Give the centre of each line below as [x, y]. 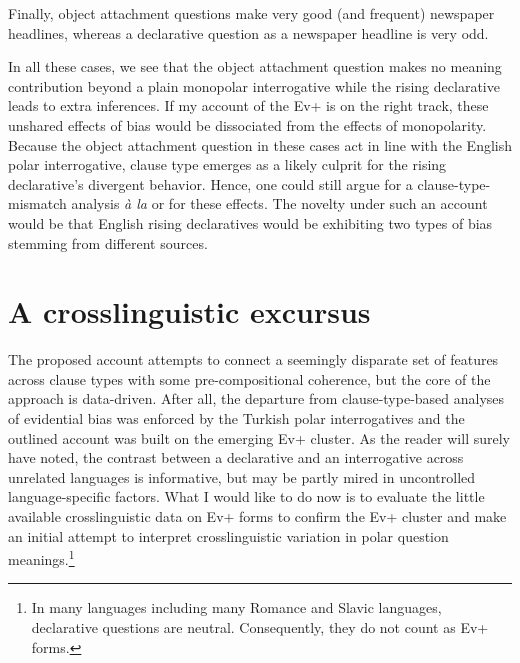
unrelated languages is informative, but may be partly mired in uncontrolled [242, 476]
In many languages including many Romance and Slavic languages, [236, 607]
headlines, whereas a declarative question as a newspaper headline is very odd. [248, 32]
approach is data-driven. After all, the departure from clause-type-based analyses [256, 398]
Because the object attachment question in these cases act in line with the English [260, 144]
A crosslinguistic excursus [189, 311]
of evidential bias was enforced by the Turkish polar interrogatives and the [236, 418]
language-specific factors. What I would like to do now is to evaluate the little [246, 496]
